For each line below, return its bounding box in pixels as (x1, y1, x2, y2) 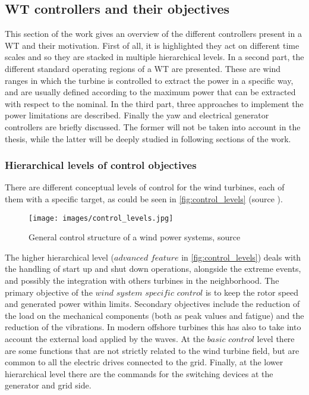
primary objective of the (5, 286, 93, 298)
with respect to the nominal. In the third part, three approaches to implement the (5, 97, 304, 109)
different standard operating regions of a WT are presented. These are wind (5, 62, 281, 74)
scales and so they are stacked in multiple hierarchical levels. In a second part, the (5, 51, 304, 63)
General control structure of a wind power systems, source (29, 231, 241, 243)
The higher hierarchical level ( (5, 250, 115, 263)
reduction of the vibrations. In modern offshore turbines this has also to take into (5, 321, 301, 333)
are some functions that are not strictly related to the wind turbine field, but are (5, 344, 299, 356)
